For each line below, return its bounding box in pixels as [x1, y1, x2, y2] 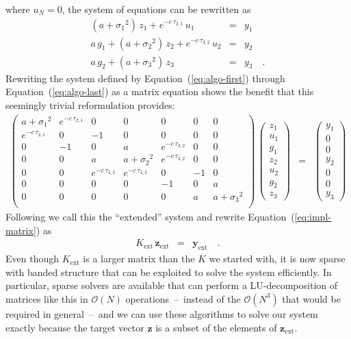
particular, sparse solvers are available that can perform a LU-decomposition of [5, 278, 338, 292]
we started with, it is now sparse [209, 251, 346, 266]
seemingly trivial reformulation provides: [5, 97, 175, 112]
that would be [282, 291, 341, 305]
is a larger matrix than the [83, 251, 195, 266]
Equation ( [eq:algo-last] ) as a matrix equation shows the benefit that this [5, 84, 314, 99]
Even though [5, 251, 59, 266]
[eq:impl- [294, 210, 331, 224]
